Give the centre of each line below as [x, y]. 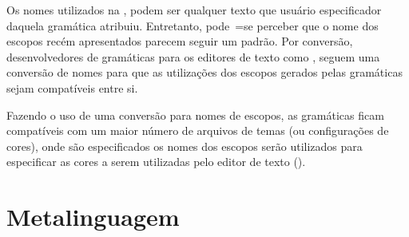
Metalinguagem [93, 217]
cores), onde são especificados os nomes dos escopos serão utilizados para [185, 146]
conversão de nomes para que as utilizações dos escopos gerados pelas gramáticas [204, 72]
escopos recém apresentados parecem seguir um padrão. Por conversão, [180, 41]
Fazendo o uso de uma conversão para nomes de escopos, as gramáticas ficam [195, 115]
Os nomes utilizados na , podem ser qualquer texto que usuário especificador [194, 10]
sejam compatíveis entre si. [72, 87]
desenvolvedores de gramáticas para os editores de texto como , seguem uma [193, 56]
